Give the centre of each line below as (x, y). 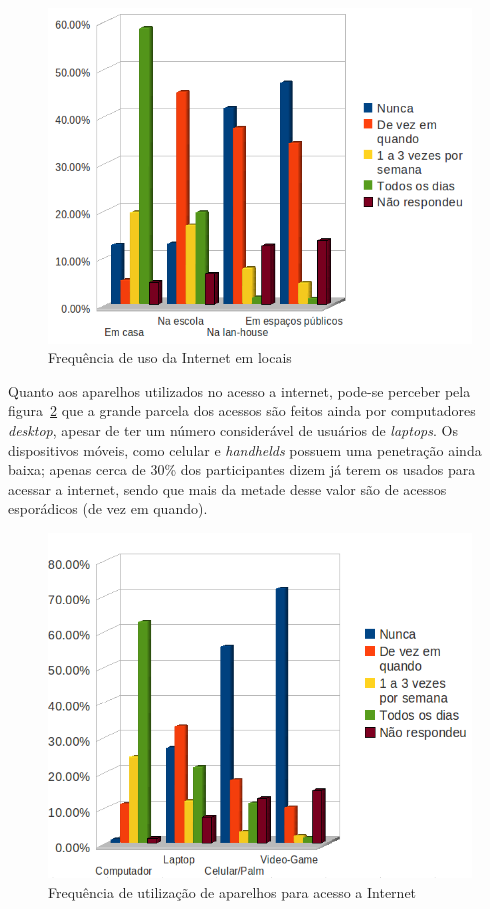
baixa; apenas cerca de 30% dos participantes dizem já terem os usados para (242, 469)
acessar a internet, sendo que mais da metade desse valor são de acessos (227, 488)
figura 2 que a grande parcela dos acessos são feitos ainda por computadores (242, 410)
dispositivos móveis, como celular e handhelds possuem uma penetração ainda (245, 449)
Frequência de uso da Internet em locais (170, 357)
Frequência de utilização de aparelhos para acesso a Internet (232, 892)
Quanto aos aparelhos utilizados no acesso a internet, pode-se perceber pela (239, 390)
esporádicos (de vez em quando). (108, 508)
